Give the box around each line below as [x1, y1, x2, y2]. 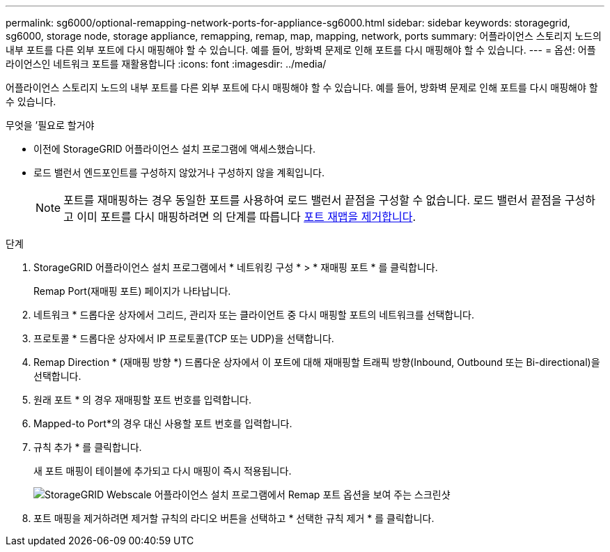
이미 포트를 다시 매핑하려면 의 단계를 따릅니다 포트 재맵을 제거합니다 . [77, 210, 416, 224]
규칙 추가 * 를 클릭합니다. [33, 441, 142, 453]
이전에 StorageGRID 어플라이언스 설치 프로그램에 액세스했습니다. [33, 143, 315, 155]
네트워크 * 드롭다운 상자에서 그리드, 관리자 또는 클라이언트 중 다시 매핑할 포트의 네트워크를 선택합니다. [33, 309, 474, 321]
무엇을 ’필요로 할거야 [6, 119, 95, 131]
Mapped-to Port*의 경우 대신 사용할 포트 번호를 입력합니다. [33, 417, 292, 429]
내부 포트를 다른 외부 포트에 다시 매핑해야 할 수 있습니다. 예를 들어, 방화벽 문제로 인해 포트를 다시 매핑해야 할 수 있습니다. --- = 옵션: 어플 [6, 44, 596, 56]
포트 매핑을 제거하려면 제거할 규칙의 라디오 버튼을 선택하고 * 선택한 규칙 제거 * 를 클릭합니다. [33, 512, 435, 524]
